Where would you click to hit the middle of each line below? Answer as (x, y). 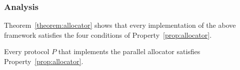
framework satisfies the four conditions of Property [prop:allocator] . (108, 35)
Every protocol (27, 51)
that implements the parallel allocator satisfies (129, 51)
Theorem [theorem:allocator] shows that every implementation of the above (120, 25)
